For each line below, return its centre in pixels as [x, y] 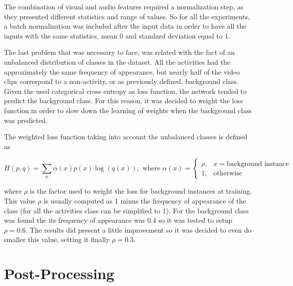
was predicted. [26, 120]
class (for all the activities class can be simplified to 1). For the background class [126, 210]
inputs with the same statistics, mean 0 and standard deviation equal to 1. [117, 35]
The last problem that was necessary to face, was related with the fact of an [120, 52]
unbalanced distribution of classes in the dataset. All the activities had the [117, 61]
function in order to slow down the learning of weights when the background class [128, 110]
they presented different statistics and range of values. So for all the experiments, [127, 16]
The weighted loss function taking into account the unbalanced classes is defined [126, 137]
